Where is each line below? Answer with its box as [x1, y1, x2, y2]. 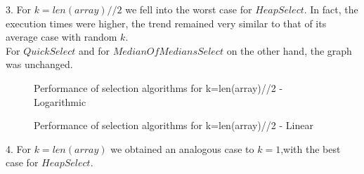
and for [79, 43, 110, 58]
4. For [6, 141, 32, 156]
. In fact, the [304, 2, 358, 16]
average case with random [6, 29, 117, 44]
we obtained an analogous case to [110, 141, 254, 156]
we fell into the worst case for [125, 2, 252, 16]
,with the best [280, 141, 341, 156]
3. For [6, 2, 32, 16]
